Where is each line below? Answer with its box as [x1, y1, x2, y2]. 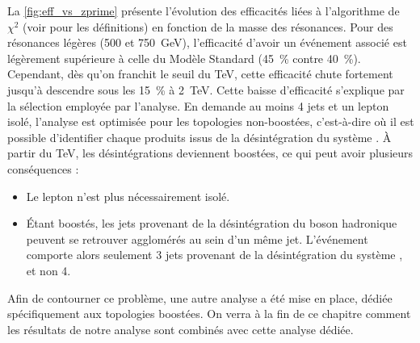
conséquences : [7, 160, 79, 177]
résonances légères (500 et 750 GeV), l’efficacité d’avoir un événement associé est [7, 34, 407, 51]
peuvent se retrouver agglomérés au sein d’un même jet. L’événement [26, 230, 368, 247]
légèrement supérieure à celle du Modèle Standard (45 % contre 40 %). [7, 49, 361, 66]
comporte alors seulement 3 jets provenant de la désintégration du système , [26, 246, 403, 263]
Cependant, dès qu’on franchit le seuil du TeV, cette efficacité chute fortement [7, 65, 393, 82]
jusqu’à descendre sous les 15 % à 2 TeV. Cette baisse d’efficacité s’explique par [7, 81, 405, 98]
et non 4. [26, 261, 71, 278]
